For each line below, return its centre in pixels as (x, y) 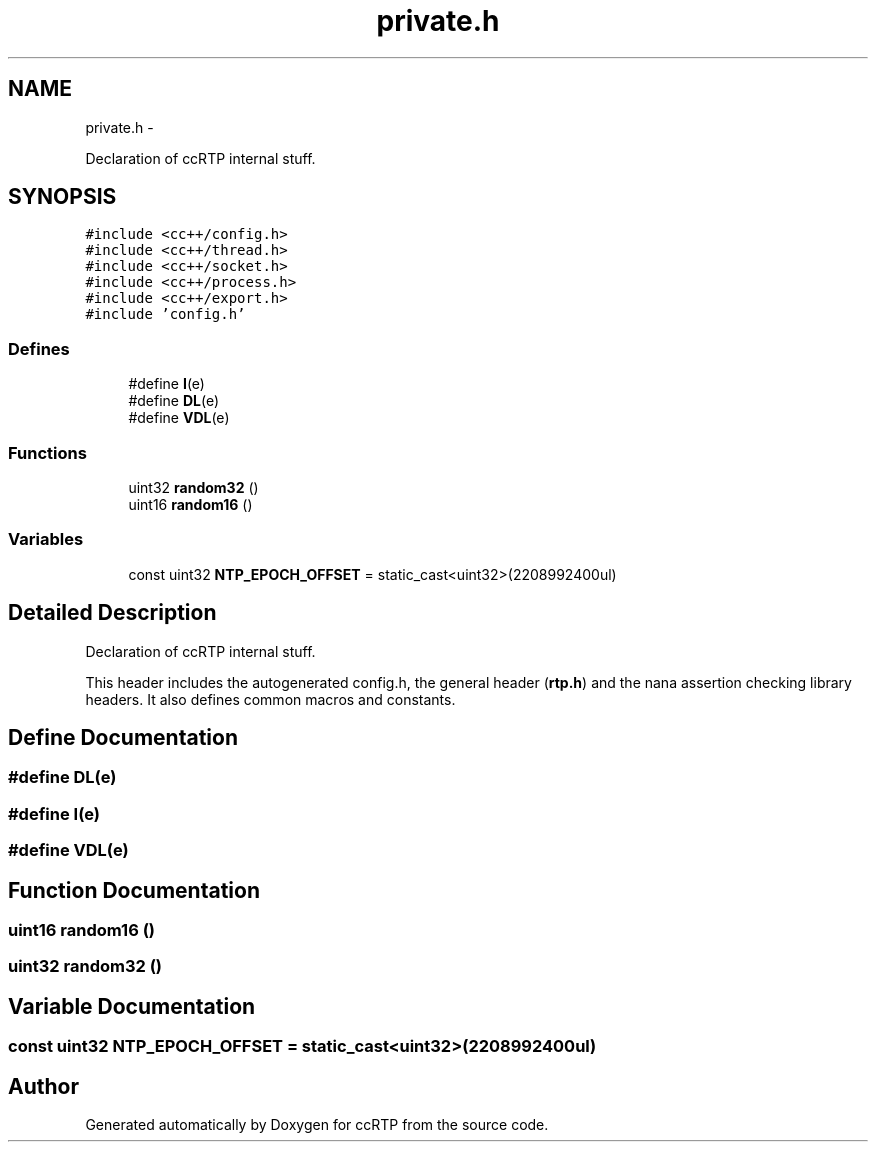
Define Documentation (123, 737)
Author (43, 1086)
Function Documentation (134, 890)
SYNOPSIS (62, 197)
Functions (47, 452)
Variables (46, 539)
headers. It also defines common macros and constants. (270, 699)
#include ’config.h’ (165, 314)
